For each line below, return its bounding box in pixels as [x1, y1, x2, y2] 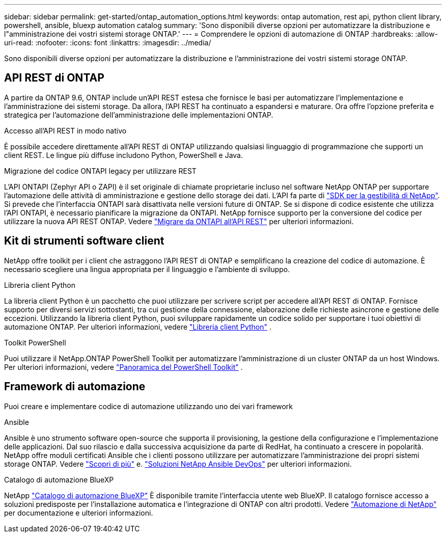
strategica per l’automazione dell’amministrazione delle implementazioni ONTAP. [4, 110, 273, 119]
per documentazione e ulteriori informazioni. [4, 508, 153, 517]
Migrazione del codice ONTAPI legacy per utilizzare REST [4, 166, 197, 175]
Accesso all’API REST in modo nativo [4, 126, 127, 135]
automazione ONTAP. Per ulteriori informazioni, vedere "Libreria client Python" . [4, 322, 272, 331]
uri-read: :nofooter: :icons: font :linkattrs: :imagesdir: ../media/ [4, 38, 211, 47]
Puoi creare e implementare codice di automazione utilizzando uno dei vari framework [4, 401, 293, 411]
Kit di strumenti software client [4, 234, 164, 248]
